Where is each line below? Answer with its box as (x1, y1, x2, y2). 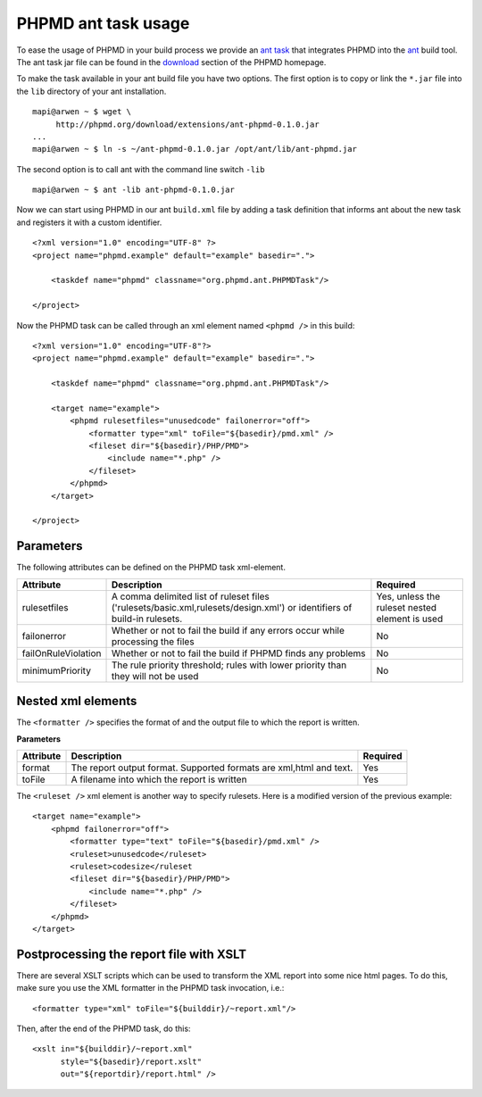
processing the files (111, 635, 195, 647)
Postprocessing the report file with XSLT (16, 946, 247, 961)
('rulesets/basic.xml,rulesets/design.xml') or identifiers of (111, 601, 353, 613)
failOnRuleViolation (21, 647, 102, 660)
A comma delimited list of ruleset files (111, 590, 270, 603)
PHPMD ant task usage (16, 13, 190, 33)
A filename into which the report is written (71, 773, 247, 785)
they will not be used (111, 669, 199, 682)
